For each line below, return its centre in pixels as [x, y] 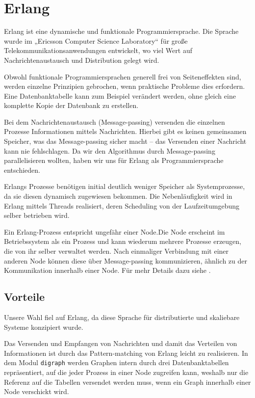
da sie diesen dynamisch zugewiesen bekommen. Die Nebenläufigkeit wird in [118, 196]
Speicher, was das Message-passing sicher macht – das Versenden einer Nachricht [125, 141]
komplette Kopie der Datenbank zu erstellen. [71, 105]
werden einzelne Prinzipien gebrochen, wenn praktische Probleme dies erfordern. [125, 86]
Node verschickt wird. [37, 391]
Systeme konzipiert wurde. [44, 327]
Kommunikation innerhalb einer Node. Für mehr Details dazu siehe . [107, 270]
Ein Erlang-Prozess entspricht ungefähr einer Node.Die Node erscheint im [115, 231]
